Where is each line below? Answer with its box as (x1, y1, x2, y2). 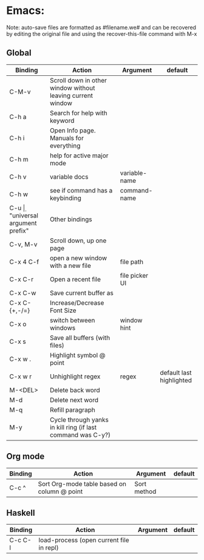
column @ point (38, 487, 83, 496)
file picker (120, 271, 149, 279)
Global (6, 48, 32, 58)
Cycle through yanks (49, 415, 109, 424)
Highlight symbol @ (49, 350, 106, 359)
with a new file (49, 261, 91, 270)
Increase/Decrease (49, 298, 104, 307)
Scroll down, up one (49, 236, 107, 245)
